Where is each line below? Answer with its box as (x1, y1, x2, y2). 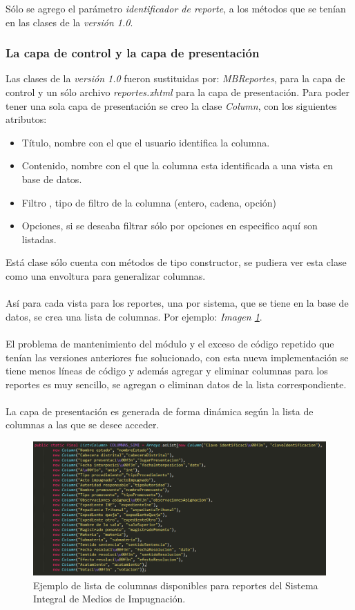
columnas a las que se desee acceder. (6, 417, 160, 432)
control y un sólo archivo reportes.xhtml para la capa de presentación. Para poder (6, 85, 350, 99)
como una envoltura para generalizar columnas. (6, 268, 206, 283)
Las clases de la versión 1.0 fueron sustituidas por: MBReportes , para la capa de (6, 71, 345, 86)
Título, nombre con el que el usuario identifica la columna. (21, 135, 270, 149)
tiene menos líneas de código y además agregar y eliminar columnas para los (6, 363, 328, 378)
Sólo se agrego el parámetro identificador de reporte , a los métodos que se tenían (6, 1, 346, 15)
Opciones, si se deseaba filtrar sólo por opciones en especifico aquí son (21, 218, 318, 233)
